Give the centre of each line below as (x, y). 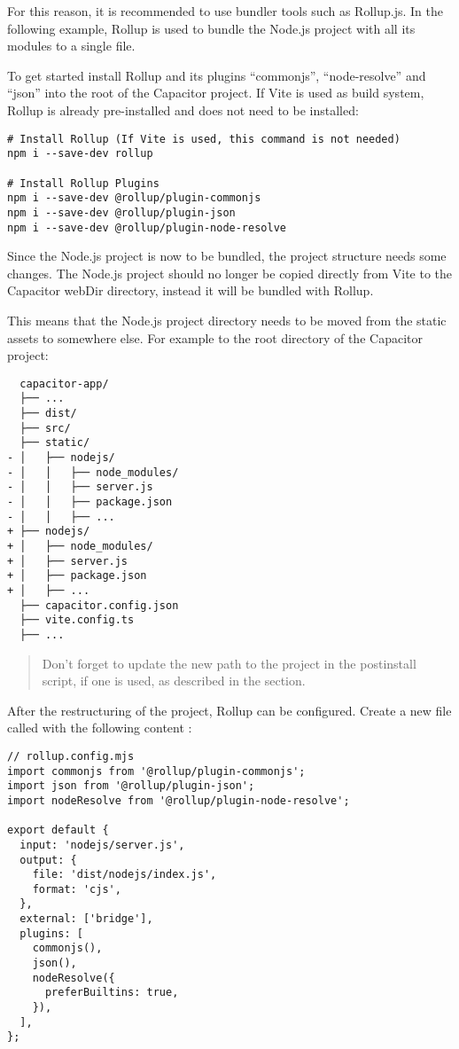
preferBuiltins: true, (112, 993)
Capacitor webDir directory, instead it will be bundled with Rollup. (191, 290)
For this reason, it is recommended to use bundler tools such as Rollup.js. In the (225, 11)
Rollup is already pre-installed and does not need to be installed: (183, 110)
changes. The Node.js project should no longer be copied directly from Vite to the (230, 273)
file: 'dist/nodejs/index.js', (124, 875)
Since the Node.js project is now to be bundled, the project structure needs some (227, 256)
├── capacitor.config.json (99, 605)
